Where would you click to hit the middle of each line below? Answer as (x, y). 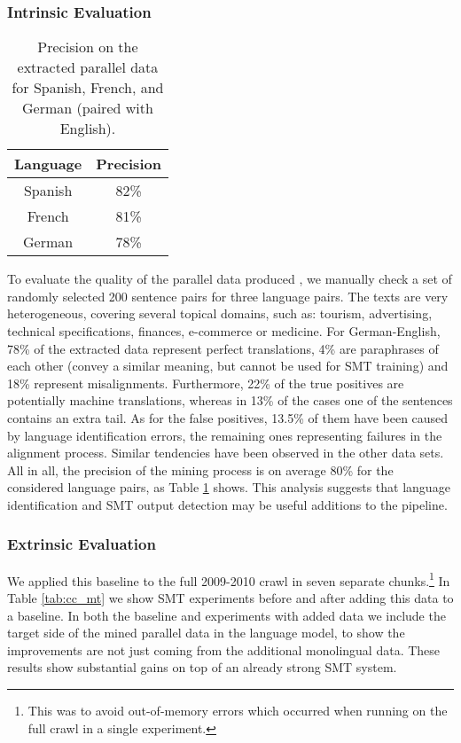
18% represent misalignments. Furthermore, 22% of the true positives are (206, 383)
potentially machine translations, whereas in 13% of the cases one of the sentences (230, 400)
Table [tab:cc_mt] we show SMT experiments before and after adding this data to (230, 598)
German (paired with (88, 108)
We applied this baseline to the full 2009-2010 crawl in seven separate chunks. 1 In (229, 579)
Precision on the (88, 47)
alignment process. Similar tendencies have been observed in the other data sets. (226, 453)
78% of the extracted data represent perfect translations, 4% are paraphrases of (223, 348)
